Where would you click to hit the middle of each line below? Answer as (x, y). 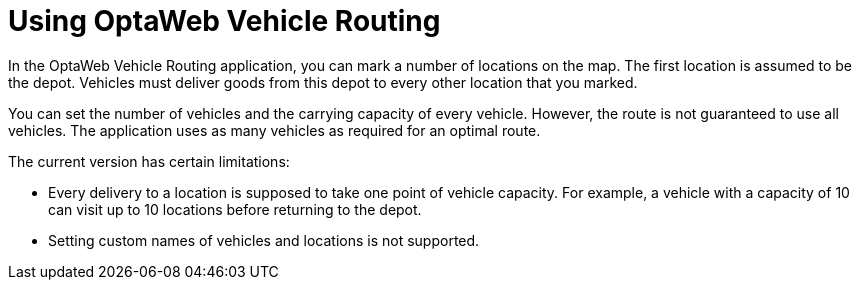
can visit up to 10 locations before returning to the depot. (235, 209)
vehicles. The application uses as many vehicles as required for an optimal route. (274, 130)
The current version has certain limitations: (149, 161)
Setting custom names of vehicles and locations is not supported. (264, 240)
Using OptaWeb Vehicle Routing (224, 21)
